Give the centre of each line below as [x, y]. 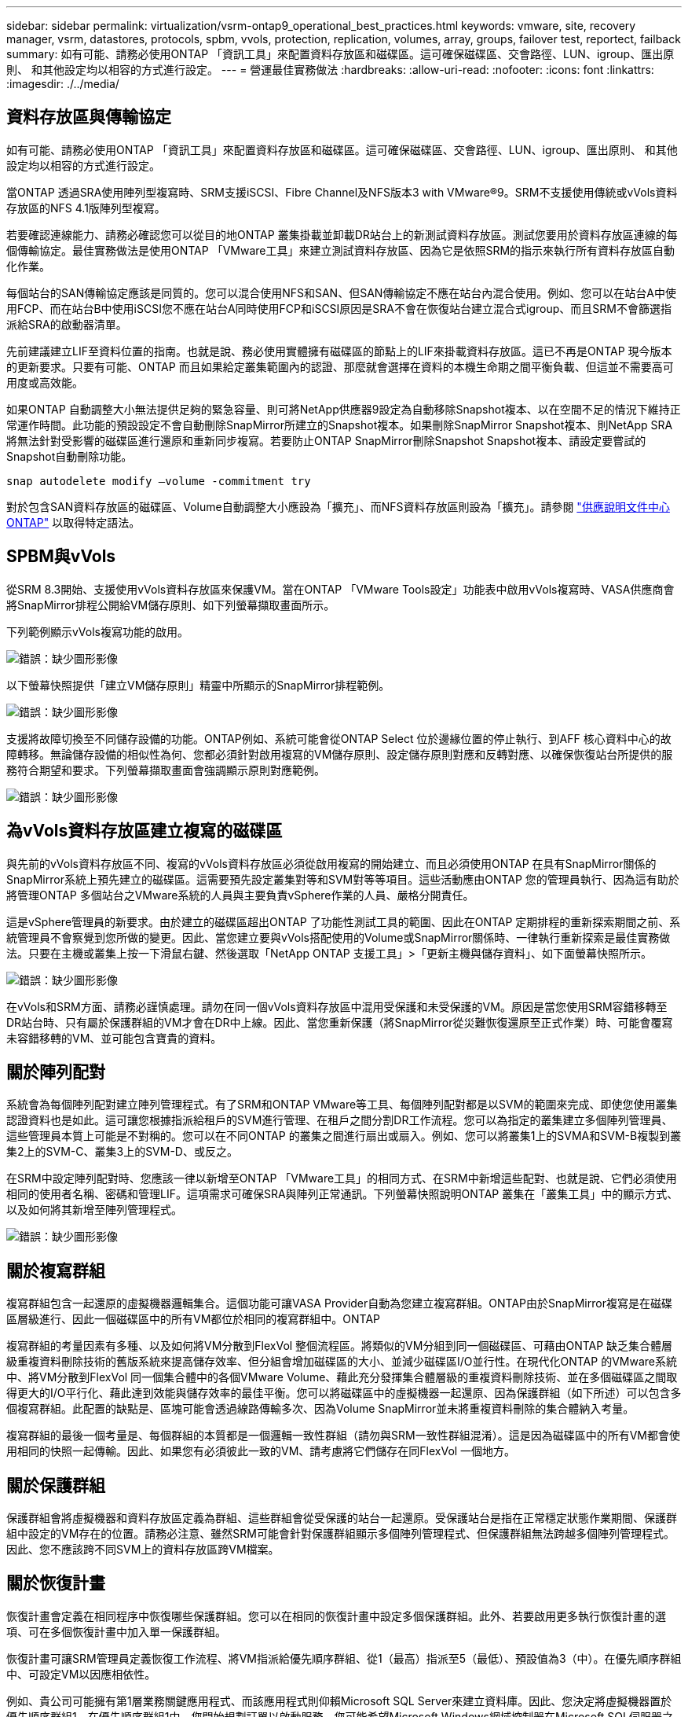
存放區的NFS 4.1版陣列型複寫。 [86, 208]
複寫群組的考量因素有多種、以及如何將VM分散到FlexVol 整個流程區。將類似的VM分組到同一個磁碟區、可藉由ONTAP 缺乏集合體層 [340, 1346]
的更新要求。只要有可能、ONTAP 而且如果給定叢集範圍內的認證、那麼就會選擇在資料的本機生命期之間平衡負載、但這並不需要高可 [340, 366]
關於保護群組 [56, 1485]
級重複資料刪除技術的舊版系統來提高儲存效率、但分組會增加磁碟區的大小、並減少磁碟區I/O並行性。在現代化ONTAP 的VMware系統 [342, 1362]
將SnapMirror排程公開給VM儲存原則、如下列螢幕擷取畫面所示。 [171, 605]
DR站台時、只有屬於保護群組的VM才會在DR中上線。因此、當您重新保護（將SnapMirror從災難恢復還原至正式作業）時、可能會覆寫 [340, 1022]
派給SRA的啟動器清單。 [67, 324]
